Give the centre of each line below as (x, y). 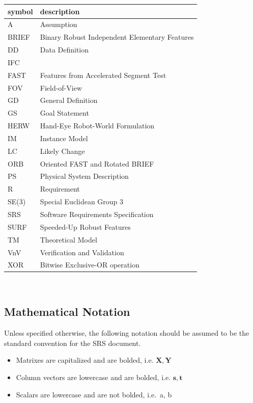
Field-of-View (61, 87)
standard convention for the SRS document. (73, 343)
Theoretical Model (68, 239)
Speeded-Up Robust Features (85, 226)
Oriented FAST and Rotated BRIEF (97, 163)
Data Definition (64, 50)
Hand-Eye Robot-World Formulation (97, 126)
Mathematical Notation (67, 312)
